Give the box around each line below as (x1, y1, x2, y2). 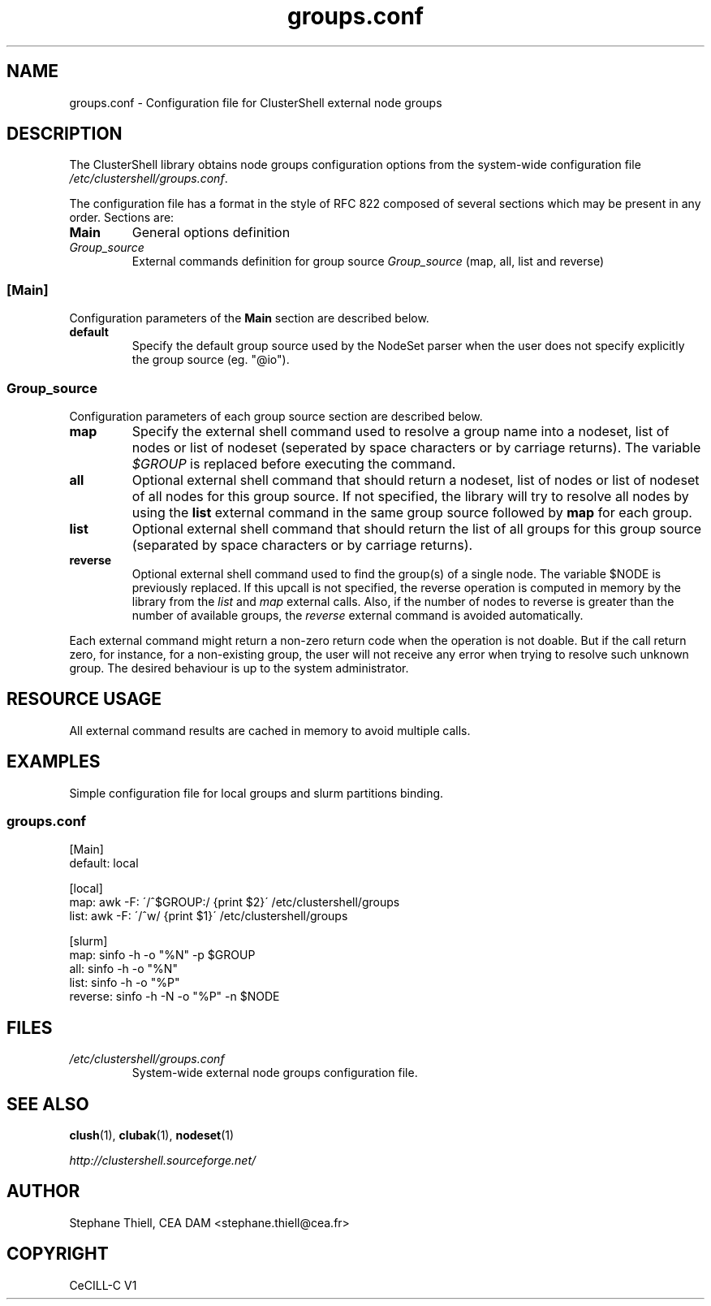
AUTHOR (6, 1181, 80, 1202)
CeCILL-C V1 (69, 1278, 137, 1292)
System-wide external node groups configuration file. (131, 1066, 418, 1080)
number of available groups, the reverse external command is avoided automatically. (131, 608, 584, 622)
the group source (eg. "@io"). (131, 352, 290, 367)
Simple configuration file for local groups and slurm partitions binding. (69, 785, 444, 800)
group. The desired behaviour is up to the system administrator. (69, 660, 409, 675)
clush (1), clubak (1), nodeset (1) (69, 1128, 235, 1143)
